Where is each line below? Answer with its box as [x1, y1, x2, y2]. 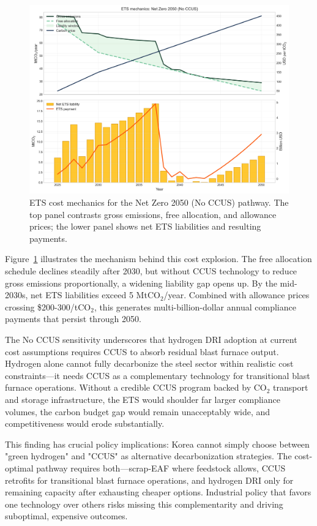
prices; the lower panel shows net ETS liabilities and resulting [29, 220, 261, 233]
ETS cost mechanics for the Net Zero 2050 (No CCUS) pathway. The [29, 196, 289, 209]
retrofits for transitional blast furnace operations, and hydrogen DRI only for [5, 473, 294, 486]
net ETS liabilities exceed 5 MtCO [31, 288, 160, 301]
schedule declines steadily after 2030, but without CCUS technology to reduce [5, 265, 297, 277]
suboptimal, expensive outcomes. [5, 509, 128, 522]
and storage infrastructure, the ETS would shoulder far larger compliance [5, 393, 280, 405]
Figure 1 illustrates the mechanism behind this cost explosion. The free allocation [5, 252, 312, 265]
